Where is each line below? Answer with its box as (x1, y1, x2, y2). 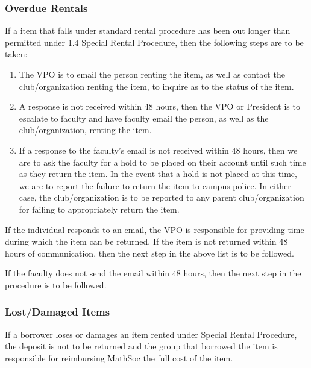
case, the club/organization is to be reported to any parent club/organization (19, 191, 304, 204)
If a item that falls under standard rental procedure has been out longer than (5, 24, 291, 37)
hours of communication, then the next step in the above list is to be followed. (5, 246, 294, 259)
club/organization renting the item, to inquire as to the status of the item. (19, 80, 294, 92)
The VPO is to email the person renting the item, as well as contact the (19, 68, 285, 80)
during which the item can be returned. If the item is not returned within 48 (5, 235, 288, 248)
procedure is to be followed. (5, 278, 107, 291)
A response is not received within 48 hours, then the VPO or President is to (19, 100, 300, 113)
